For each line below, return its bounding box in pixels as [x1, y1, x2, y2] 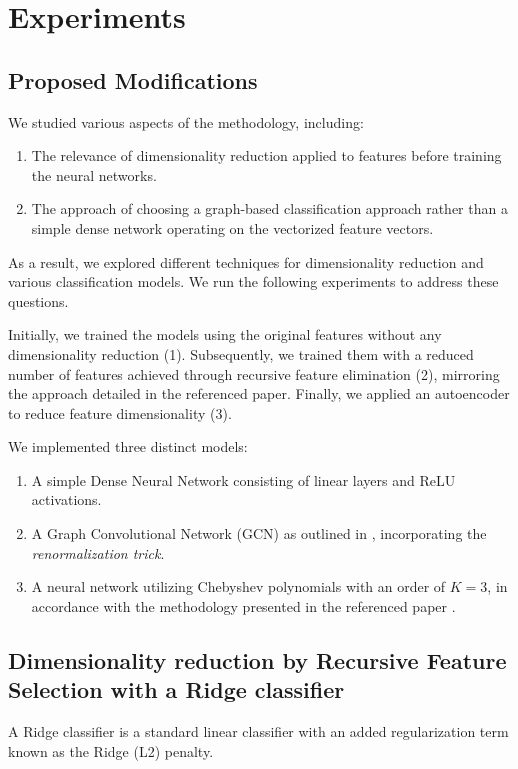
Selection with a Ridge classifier [8, 674, 345, 705]
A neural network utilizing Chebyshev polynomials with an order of [31, 576, 446, 597]
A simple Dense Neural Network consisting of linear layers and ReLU [31, 469, 456, 490]
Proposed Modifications [8, 64, 258, 95]
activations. [31, 489, 102, 510]
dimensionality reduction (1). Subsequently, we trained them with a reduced [8, 343, 474, 364]
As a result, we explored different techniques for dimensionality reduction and [8, 251, 484, 272]
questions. [8, 290, 69, 311]
